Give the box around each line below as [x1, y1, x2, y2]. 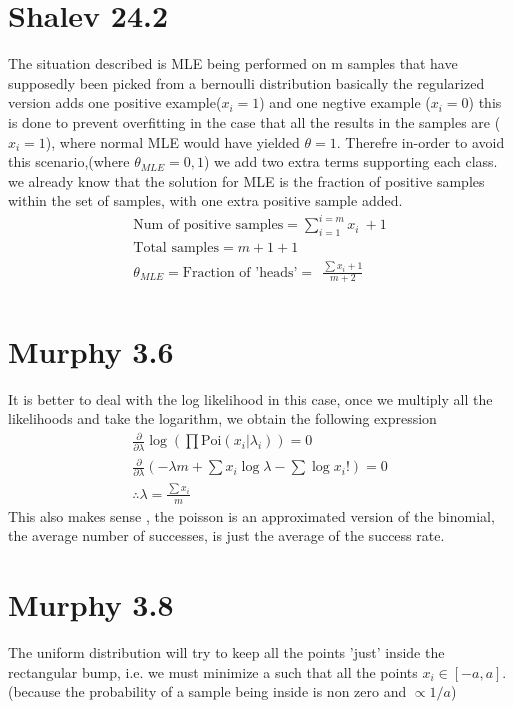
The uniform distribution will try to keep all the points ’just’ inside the [8, 641, 445, 662]
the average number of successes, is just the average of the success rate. [8, 525, 445, 546]
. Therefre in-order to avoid [336, 131, 505, 152]
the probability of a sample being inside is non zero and [65, 681, 407, 702]
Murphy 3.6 [8, 330, 174, 371]
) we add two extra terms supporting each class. [203, 151, 498, 172]
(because [8, 681, 61, 702]
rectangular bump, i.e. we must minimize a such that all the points [8, 661, 418, 682]
